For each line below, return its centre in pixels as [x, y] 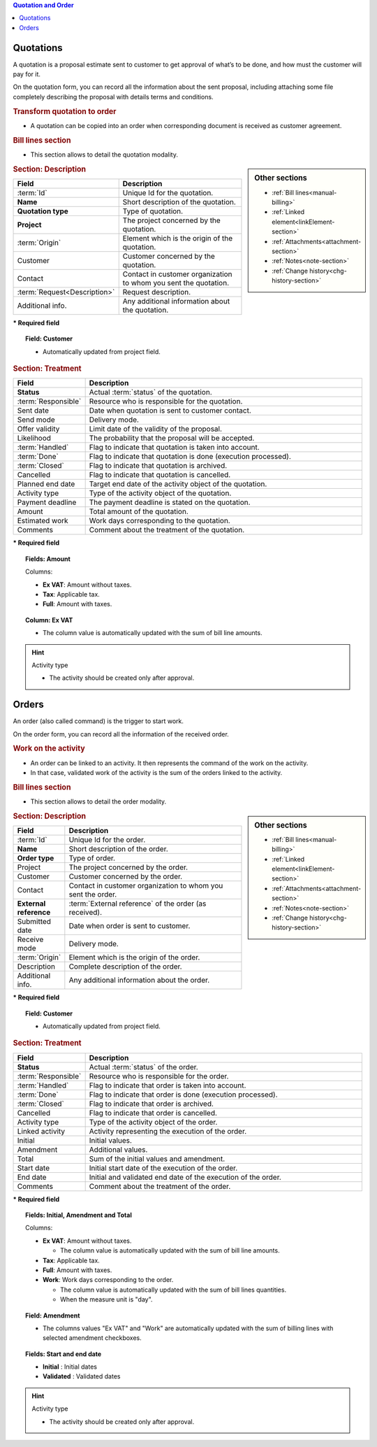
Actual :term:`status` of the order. [143, 1067]
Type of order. [92, 858]
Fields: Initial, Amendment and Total [79, 1215]
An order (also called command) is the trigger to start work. [98, 721]
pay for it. [27, 74]
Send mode [36, 420]
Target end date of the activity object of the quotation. [178, 484]
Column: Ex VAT [49, 620]
